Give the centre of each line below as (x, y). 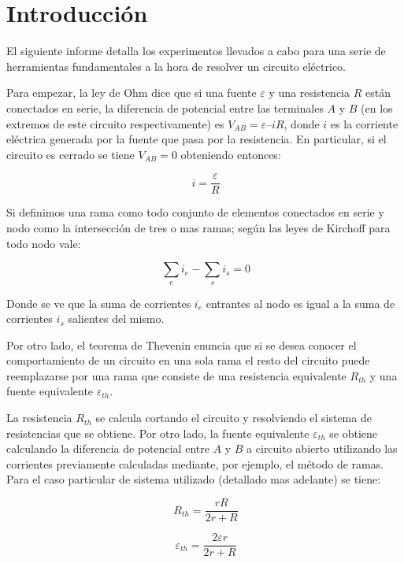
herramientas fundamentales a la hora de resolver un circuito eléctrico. (176, 66)
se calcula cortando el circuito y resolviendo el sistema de (234, 418)
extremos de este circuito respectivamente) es (115, 123)
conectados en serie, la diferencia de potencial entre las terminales (165, 107)
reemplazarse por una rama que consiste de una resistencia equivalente (176, 375)
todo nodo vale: (44, 243)
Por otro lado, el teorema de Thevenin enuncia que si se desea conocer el (182, 344)
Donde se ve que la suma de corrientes (99, 303)
